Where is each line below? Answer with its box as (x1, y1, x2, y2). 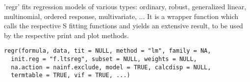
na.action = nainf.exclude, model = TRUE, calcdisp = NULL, (11, 63, 211, 71)
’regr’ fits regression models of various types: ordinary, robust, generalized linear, (4, 1, 247, 11)
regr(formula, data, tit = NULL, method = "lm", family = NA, (4, 47, 211, 55)
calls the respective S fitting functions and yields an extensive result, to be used (4, 20, 243, 31)
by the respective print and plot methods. (4, 30, 129, 40)
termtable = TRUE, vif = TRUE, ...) (11, 72, 130, 79)
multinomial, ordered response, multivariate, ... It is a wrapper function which (4, 11, 239, 21)
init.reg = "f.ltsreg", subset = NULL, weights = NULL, (11, 56, 197, 63)
